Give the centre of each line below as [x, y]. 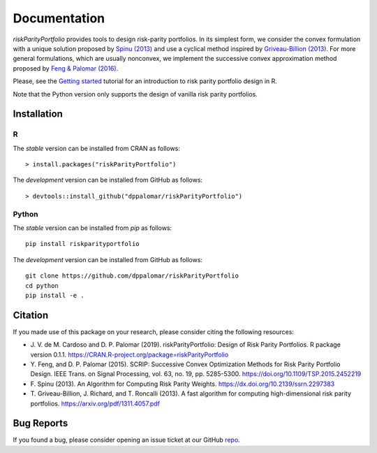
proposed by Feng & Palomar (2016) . [66, 68]
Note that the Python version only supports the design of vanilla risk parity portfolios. [135, 94]
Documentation [59, 18]
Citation [31, 315]
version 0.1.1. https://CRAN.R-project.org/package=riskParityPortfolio [130, 354]
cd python [42, 286]
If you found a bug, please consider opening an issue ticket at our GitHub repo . [126, 440]
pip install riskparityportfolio [82, 244]
